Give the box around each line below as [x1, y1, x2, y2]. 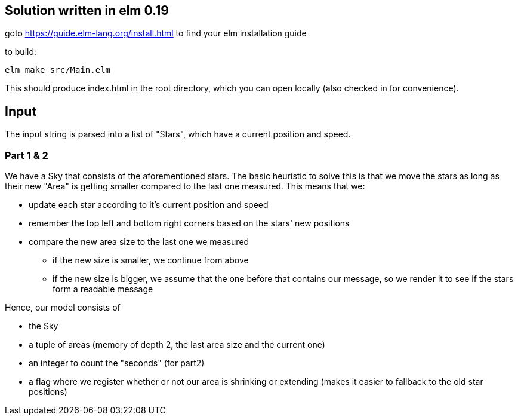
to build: [5, 47, 37, 57]
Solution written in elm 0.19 [5, 3, 169, 18]
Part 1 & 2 [5, 149, 48, 161]
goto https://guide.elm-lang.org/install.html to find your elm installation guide [5, 28, 307, 39]
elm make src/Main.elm [5, 65, 111, 75]
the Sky [29, 321, 58, 332]
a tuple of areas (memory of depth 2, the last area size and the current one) [29, 339, 325, 350]
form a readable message [53, 284, 153, 295]
